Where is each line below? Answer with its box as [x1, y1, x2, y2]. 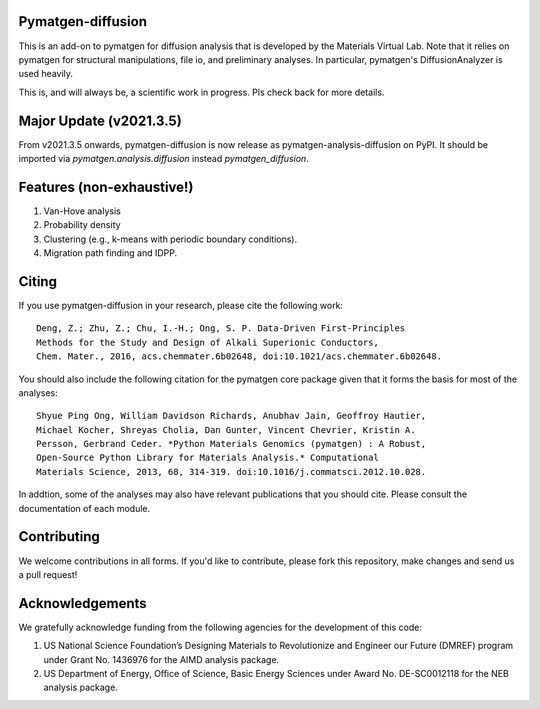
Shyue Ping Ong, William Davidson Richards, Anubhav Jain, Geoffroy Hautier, [36, 410, 427, 422]
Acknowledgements [18, 595, 147, 612]
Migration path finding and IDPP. [43, 247, 178, 259]
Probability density [43, 219, 121, 231]
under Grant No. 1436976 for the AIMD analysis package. [43, 653, 280, 665]
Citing [18, 273, 57, 290]
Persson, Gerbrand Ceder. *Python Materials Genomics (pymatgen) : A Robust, [36, 438, 427, 450]
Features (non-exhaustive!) [18, 178, 194, 195]
